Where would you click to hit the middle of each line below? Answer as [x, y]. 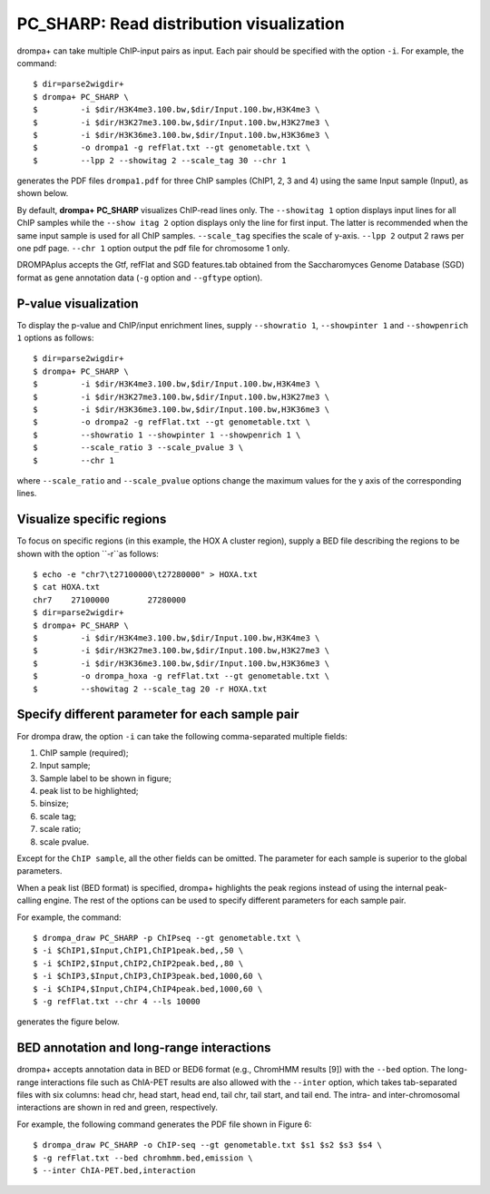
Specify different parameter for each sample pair [158, 714]
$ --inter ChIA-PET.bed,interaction [114, 1170]
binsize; [54, 804]
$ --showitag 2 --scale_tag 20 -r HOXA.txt [150, 689]
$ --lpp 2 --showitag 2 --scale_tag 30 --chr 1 [160, 160]
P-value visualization [78, 303]
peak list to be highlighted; [89, 791]
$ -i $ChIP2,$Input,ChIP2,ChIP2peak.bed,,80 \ [138, 963]
